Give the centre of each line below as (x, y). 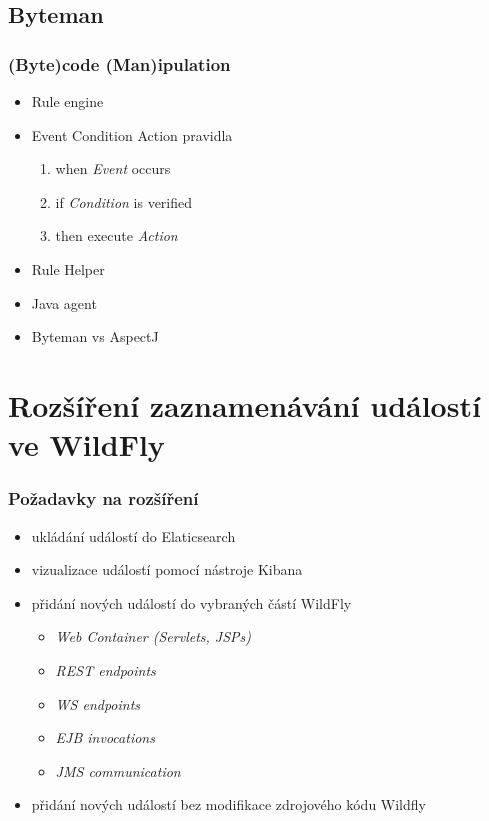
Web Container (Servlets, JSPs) (153, 636)
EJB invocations (105, 737)
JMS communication (118, 770)
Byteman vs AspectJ (95, 336)
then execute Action (116, 235)
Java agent (64, 302)
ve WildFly (86, 444)
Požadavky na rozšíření (103, 498)
